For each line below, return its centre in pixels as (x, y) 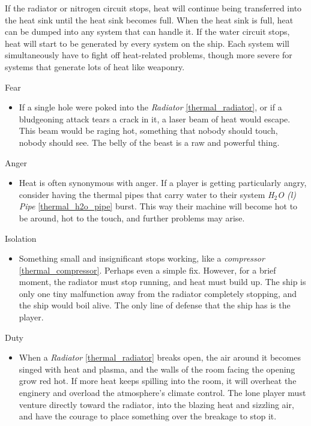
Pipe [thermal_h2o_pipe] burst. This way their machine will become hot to (158, 206)
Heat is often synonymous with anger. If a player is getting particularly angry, (163, 183)
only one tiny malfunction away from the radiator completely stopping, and (158, 293)
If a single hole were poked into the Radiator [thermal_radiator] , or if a (150, 107)
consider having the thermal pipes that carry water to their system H (146, 194)
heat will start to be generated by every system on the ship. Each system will (147, 43)
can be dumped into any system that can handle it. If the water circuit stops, (147, 31)
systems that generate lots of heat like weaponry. (95, 66)
